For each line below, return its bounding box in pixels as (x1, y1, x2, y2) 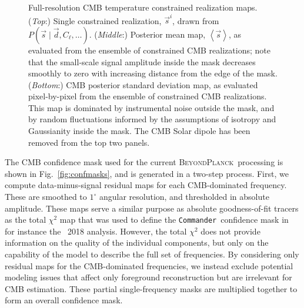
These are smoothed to (5, 190, 87, 203)
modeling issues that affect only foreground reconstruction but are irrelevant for (5, 271, 292, 283)
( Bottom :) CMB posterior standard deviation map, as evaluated (28, 78, 258, 91)
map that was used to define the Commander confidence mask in (59, 213, 289, 226)
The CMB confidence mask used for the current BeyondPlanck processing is (5, 156, 283, 168)
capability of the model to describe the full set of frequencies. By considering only (5, 248, 299, 260)
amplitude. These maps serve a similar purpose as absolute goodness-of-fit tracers (5, 202, 299, 214)
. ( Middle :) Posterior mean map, (89, 28, 206, 40)
